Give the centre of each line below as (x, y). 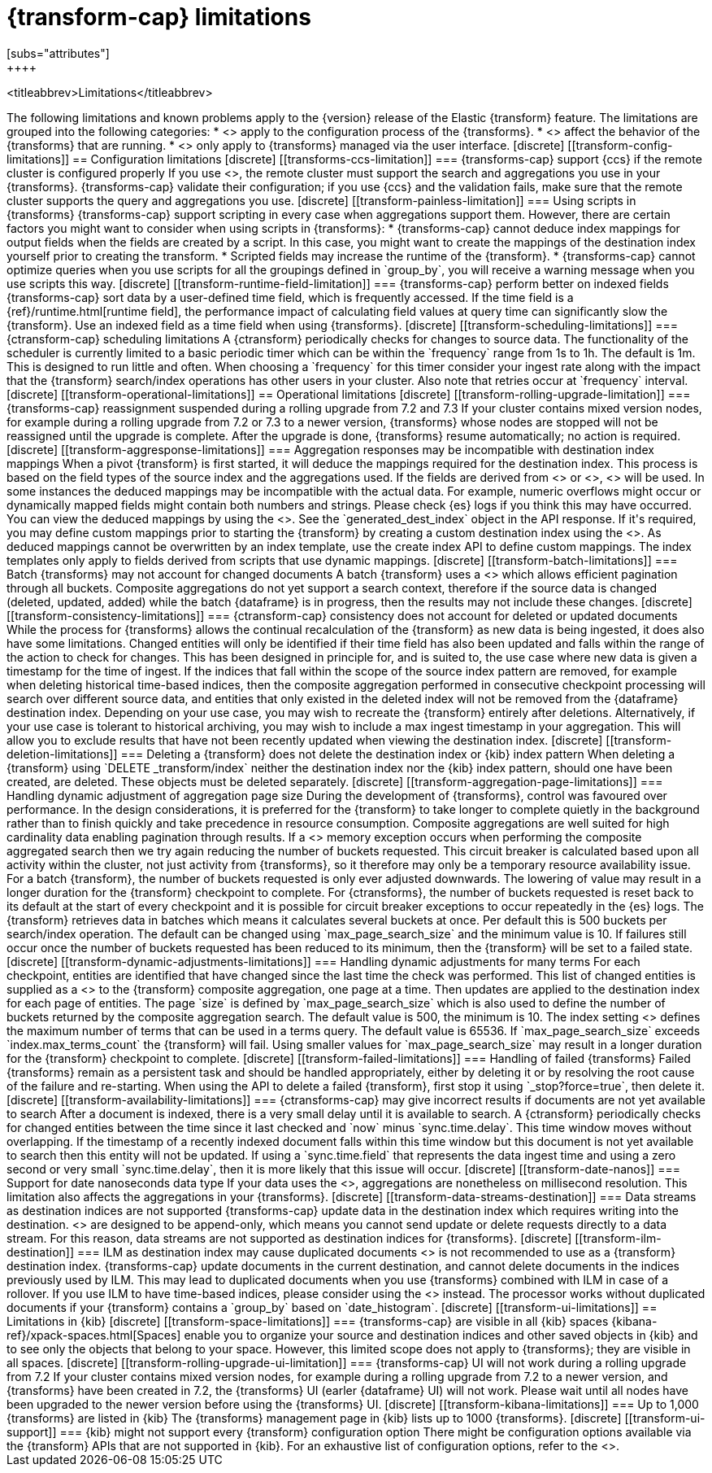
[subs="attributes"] (58, 53)
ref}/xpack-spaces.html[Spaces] (94, 1335)
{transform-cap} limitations (159, 17)
